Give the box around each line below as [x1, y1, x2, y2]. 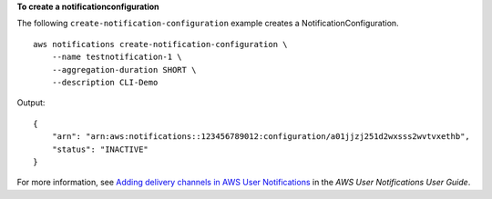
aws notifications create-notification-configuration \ [33, 39, 288, 49]
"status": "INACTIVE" [51, 144, 149, 154]
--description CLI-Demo [51, 77, 159, 87]
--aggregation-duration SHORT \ [51, 65, 197, 75]
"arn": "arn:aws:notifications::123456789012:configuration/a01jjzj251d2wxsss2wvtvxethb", [51, 132, 471, 142]
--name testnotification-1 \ [51, 52, 182, 63]
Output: [16, 97, 46, 108]
